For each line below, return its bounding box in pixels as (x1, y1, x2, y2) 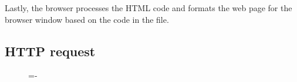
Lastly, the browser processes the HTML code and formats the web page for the (5, 2, 292, 13)
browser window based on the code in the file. (5, 13, 169, 25)
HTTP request (5, 42, 96, 60)
